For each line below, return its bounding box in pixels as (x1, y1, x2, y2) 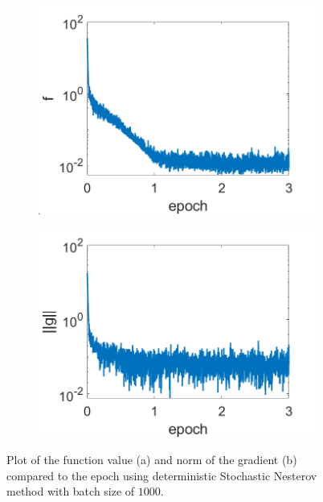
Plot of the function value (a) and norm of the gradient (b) (6, 451, 297, 468)
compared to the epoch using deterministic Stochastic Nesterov (6, 467, 317, 483)
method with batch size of (6, 483, 135, 500)
